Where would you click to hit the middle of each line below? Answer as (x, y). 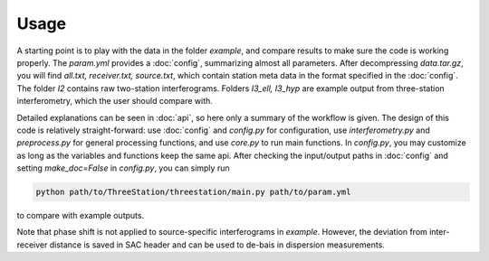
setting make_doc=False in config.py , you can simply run (123, 168)
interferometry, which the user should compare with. (115, 101)
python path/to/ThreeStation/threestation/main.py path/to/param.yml (193, 192)
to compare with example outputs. (81, 216)
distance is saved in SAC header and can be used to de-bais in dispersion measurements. (217, 245)
